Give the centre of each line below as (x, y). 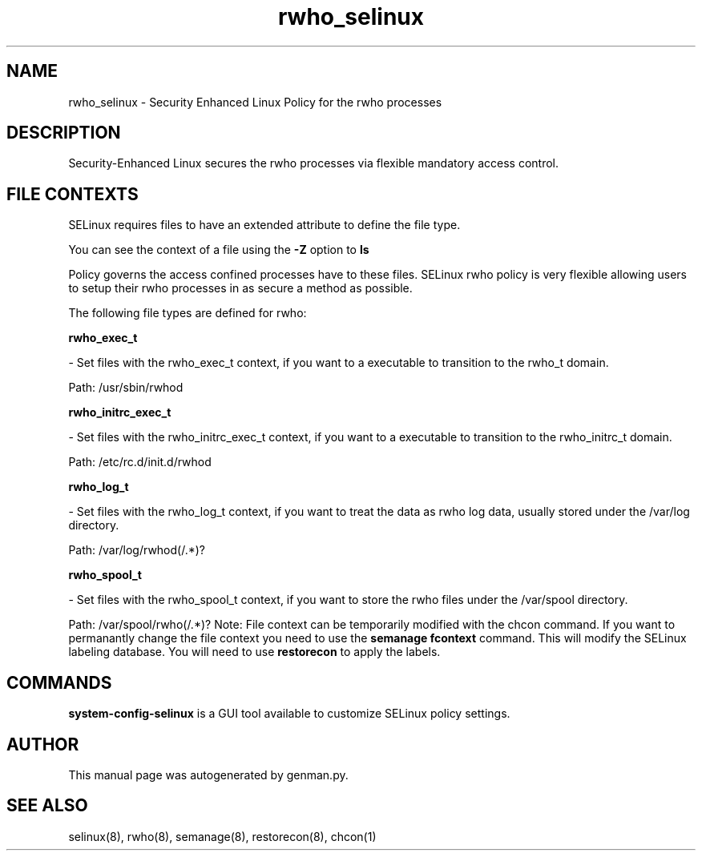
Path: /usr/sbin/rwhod (126, 388)
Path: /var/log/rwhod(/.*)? (137, 550)
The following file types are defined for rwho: (188, 313)
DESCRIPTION (64, 133)
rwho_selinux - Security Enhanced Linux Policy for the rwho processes (255, 102)
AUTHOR (43, 744)
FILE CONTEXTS (73, 194)
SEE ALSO (47, 806)
